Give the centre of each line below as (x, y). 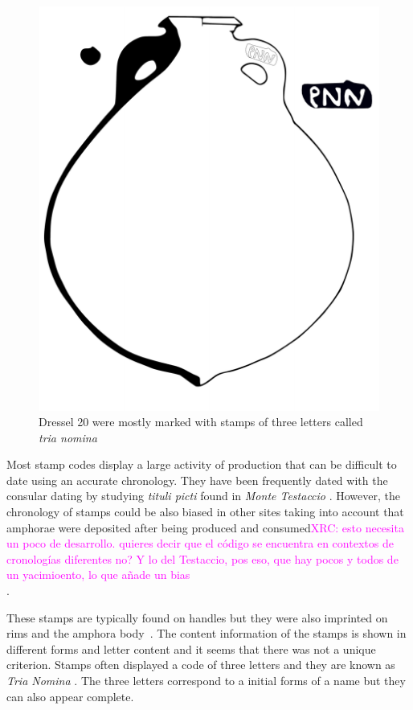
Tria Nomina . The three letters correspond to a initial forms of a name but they (206, 681)
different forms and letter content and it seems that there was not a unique (191, 648)
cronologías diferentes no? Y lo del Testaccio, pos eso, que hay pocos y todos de (202, 558)
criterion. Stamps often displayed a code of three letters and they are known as (201, 665)
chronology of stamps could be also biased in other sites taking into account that (205, 512)
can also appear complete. (70, 696)
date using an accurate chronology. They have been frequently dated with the (197, 480)
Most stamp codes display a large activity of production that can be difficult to (202, 464)
